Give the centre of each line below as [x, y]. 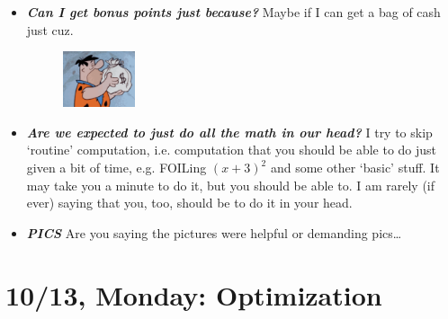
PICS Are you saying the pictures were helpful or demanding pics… [214, 232]
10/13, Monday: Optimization [194, 294]
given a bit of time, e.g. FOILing [116, 168]
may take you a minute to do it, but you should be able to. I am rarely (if [231, 185]
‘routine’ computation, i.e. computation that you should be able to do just [232, 150]
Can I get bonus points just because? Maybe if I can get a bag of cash [233, 12]
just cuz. [50, 29]
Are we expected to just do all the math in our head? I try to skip [229, 132]
